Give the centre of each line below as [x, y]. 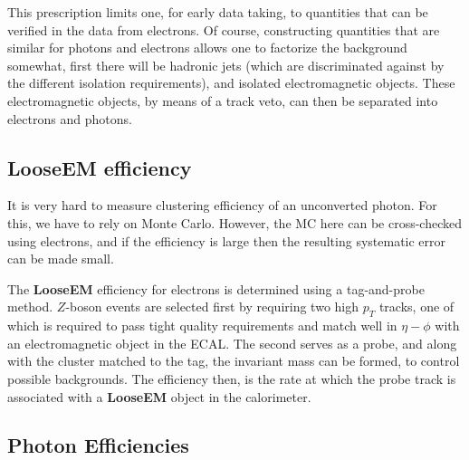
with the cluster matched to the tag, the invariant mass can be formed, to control [234, 361]
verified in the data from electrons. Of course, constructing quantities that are [224, 29]
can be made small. [61, 259]
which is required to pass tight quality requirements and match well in [202, 326]
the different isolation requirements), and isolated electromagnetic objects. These [231, 83]
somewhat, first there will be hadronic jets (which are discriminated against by [226, 65]
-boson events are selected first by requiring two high [212, 307]
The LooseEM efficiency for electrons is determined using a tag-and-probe [216, 288]
